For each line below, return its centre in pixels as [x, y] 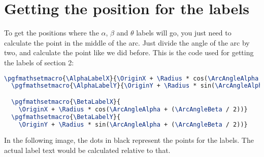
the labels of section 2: [39, 62]
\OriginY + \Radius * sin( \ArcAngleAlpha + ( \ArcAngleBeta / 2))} [133, 124]
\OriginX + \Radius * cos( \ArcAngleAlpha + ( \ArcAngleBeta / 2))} [133, 109]
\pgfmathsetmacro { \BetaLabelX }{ [66, 102]
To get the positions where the [52, 33]
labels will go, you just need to [184, 33]
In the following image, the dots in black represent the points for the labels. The [129, 140]
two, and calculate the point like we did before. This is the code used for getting [129, 52]
